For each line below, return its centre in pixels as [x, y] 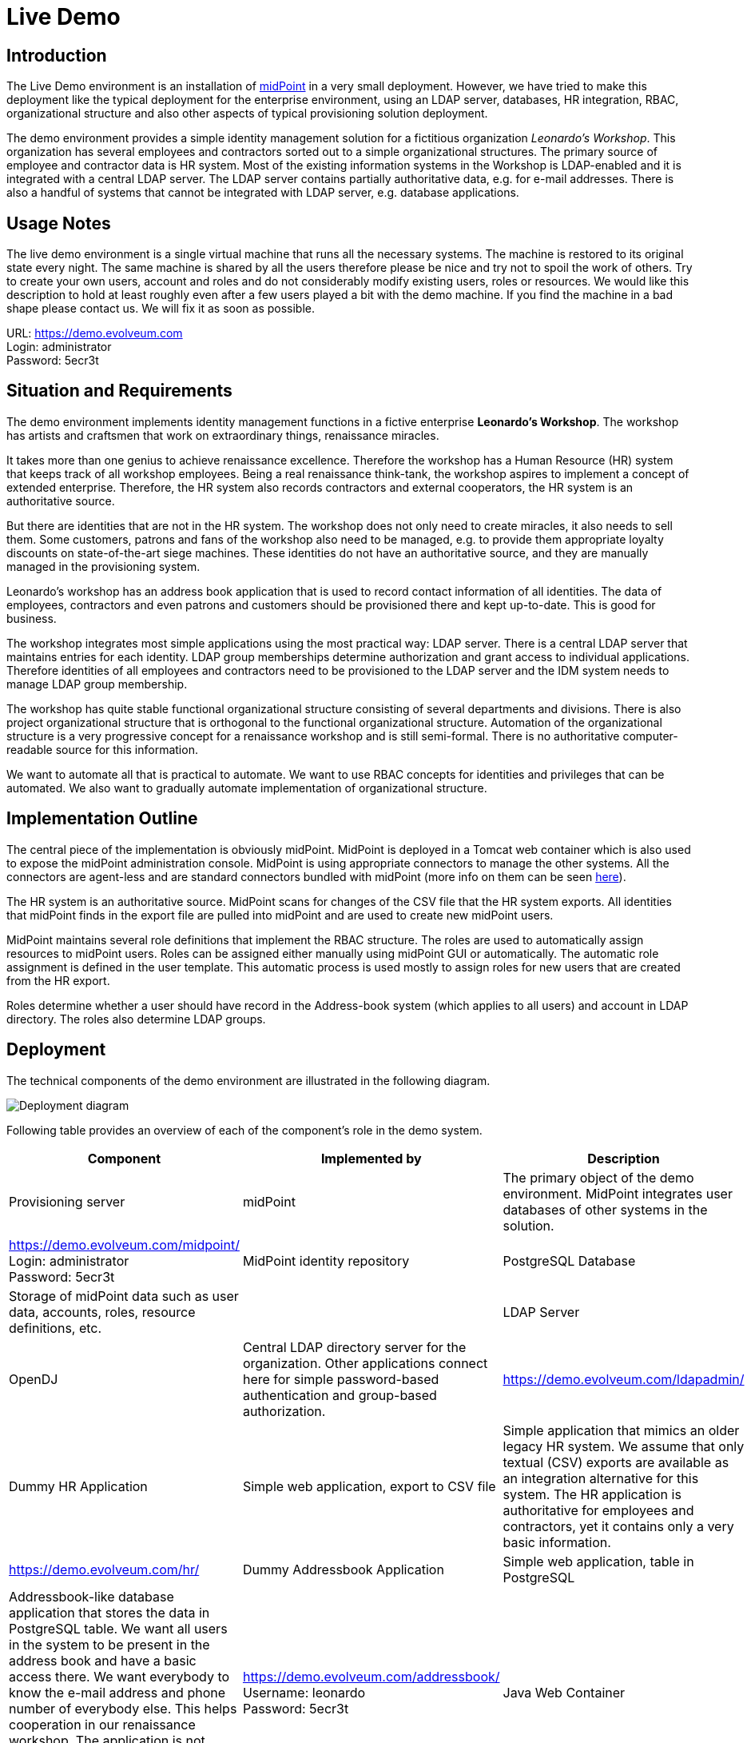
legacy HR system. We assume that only [624, 1446]
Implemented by [371, 1158]
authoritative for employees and [598, 1510]
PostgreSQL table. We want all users [118, 1628]
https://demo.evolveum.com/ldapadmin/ [624, 1379]
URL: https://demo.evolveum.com [95, 333]
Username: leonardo [304, 1692]
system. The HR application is [592, 1494]
